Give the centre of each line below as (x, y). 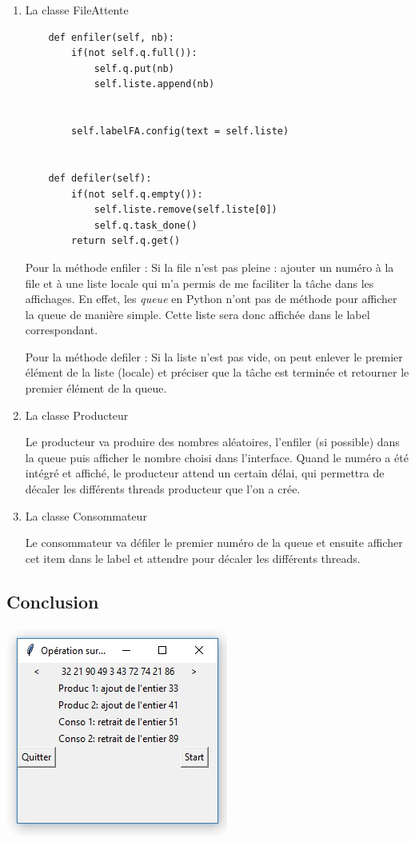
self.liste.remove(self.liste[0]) (186, 210)
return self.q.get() (126, 241)
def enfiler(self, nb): (111, 37)
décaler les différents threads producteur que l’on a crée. (163, 489)
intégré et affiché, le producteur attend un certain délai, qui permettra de (205, 473)
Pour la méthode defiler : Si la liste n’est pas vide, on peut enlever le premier (214, 356)
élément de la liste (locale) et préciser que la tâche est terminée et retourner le (217, 372)
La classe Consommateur (86, 515)
